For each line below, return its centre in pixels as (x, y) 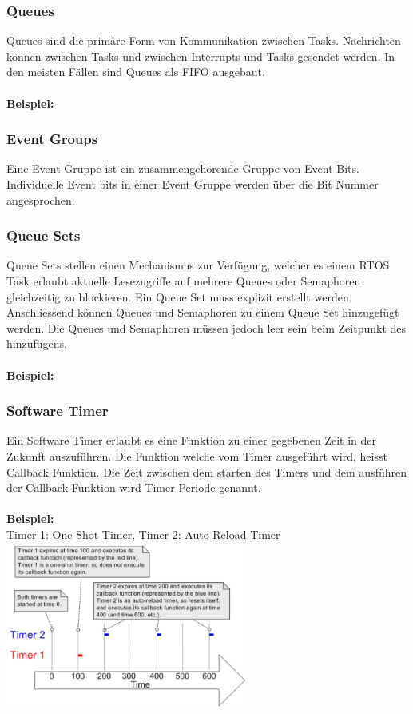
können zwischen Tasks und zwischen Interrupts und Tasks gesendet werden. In (201, 56)
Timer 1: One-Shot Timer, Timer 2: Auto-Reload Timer (143, 534)
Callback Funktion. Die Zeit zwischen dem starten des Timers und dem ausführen (206, 471)
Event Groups (52, 139)
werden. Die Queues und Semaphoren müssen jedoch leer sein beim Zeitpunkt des (206, 327)
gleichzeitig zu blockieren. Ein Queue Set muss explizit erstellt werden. (179, 296)
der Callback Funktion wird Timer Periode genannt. (134, 487)
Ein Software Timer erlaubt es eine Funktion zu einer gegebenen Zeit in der (192, 440)
